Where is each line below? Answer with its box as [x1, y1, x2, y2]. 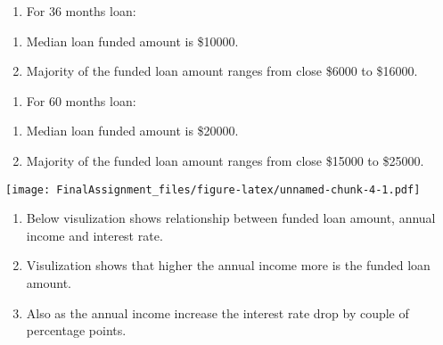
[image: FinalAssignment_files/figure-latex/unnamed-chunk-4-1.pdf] [5, 183, 421, 196]
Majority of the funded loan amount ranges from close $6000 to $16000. [26, 62, 418, 80]
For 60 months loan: [26, 91, 136, 110]
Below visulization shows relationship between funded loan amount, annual [26, 209, 436, 227]
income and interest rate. [26, 226, 163, 244]
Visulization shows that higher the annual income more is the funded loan [26, 256, 431, 275]
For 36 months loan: [26, 2, 136, 20]
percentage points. [26, 321, 127, 340]
